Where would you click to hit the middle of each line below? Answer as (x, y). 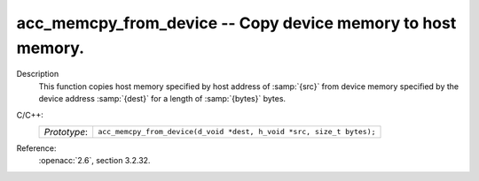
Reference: (36, 148)
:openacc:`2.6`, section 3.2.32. (94, 161)
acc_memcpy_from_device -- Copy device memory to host (236, 23)
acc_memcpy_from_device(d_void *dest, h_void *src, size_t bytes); (237, 132)
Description (38, 74)
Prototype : (66, 132)
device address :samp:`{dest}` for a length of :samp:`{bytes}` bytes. (162, 99)
